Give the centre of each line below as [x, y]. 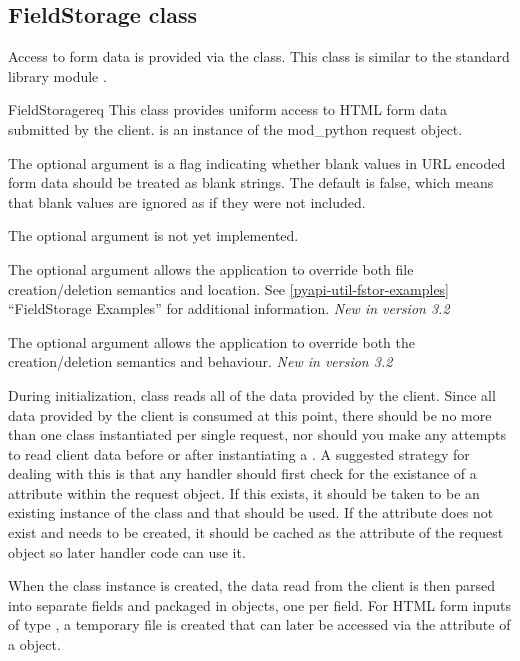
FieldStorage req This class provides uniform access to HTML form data [227, 109]
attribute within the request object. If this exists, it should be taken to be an [244, 492]
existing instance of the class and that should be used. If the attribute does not [251, 512]
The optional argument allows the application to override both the [211, 341]
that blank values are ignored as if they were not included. [187, 201]
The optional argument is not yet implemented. [153, 235]
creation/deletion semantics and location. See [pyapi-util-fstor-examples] [229, 288]
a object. [34, 644]
